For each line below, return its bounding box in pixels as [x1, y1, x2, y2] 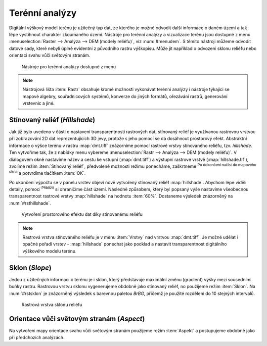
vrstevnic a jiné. [22, 100, 55, 106]
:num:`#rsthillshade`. [9, 200, 51, 206]
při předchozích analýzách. [9, 335, 65, 341]
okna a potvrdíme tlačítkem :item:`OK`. [9, 169, 86, 176]
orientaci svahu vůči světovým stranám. [9, 52, 90, 58]
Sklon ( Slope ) [9, 263, 52, 272]
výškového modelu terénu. [22, 248, 77, 254]
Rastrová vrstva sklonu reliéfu [21, 301, 83, 307]
